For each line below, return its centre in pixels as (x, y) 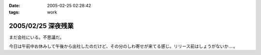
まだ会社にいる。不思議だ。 (36, 37)
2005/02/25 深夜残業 (41, 26)
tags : (14, 12)
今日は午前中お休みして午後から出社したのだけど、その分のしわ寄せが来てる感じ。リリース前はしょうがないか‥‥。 (123, 46)
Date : (14, 5)
